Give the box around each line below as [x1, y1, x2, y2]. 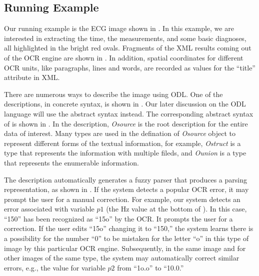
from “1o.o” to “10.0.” [117, 262, 184, 272]
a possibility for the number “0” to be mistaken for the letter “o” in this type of [4, 233, 249, 243]
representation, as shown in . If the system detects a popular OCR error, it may [4, 184, 249, 194]
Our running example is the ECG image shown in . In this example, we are [4, 23, 234, 33]
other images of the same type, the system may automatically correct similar [4, 252, 239, 263]
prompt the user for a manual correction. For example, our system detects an [4, 193, 240, 204]
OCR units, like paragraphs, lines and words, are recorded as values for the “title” [4, 62, 255, 72]
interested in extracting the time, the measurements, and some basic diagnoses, [4, 32, 246, 43]
